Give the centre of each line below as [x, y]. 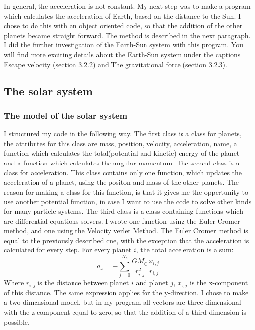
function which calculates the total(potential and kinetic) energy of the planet [122, 153]
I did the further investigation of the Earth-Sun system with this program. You [124, 45]
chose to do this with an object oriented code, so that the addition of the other [123, 25]
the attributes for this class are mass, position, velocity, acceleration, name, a [121, 143]
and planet [152, 282]
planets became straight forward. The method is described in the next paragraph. [127, 35]
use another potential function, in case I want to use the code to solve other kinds [128, 201]
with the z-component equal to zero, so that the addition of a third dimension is [125, 312]
